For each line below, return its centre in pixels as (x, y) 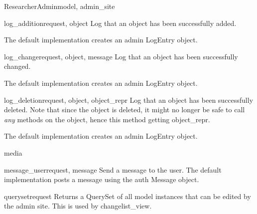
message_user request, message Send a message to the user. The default (113, 169)
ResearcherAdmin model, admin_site (60, 6)
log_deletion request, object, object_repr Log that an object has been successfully (129, 100)
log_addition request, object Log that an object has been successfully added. (120, 23)
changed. (17, 66)
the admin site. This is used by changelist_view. (78, 206)
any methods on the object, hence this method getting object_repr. (107, 119)
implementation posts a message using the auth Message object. (102, 179)
